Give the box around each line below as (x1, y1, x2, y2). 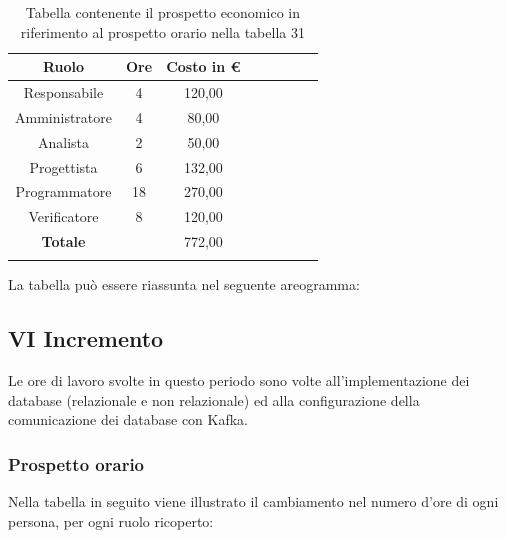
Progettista (29, 156, 98, 177)
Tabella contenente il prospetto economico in (25, 2, 300, 22)
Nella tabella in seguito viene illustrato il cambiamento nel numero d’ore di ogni (8, 491, 499, 512)
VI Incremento (8, 323, 164, 354)
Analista (37, 131, 90, 152)
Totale (41, 231, 86, 252)
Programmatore (15, 181, 112, 202)
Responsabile (23, 82, 104, 103)
